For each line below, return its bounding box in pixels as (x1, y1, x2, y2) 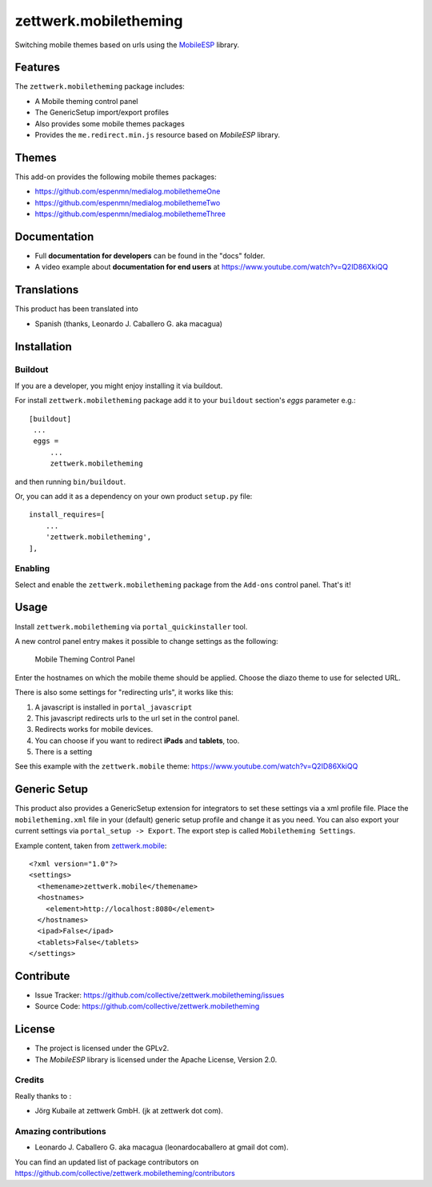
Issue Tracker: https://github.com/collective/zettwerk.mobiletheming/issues (34, 990, 285, 1000)
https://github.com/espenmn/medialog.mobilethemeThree (34, 209, 226, 219)
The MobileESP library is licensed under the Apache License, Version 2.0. (34, 1054, 278, 1064)
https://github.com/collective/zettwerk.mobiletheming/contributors (14, 1169, 235, 1178)
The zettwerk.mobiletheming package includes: (14, 82, 186, 91)
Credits (14, 1074, 44, 1085)
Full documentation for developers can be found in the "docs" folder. (34, 251, 266, 260)
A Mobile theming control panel (34, 96, 138, 106)
